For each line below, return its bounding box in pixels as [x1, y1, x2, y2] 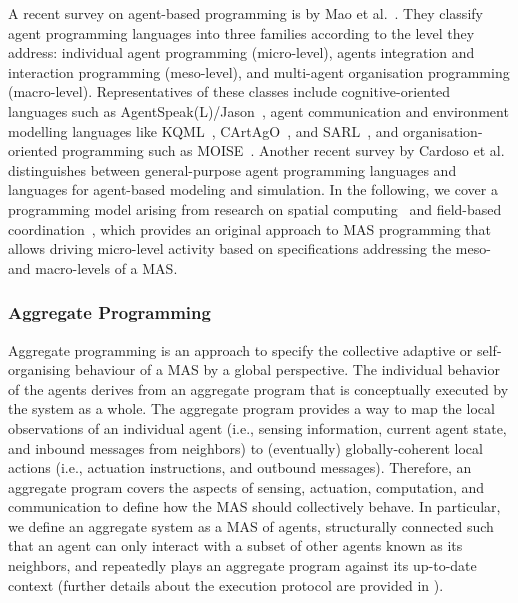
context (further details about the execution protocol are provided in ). [8, 574, 444, 595]
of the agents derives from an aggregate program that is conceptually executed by [8, 378, 509, 399]
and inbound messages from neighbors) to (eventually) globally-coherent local [8, 437, 483, 458]
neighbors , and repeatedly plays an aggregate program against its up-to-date [8, 555, 477, 576]
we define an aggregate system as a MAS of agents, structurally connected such [8, 515, 494, 536]
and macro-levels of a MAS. [8, 257, 178, 278]
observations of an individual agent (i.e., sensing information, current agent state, [8, 417, 507, 438]
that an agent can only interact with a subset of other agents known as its [8, 535, 463, 556]
